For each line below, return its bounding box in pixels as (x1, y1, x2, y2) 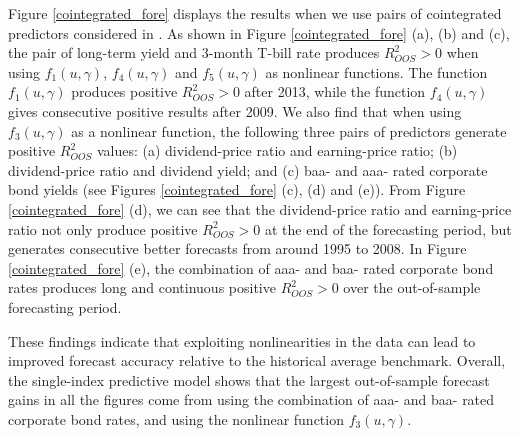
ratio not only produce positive (8, 218, 198, 239)
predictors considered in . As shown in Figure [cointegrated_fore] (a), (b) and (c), (8, 22, 510, 43)
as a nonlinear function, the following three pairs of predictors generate (71, 120, 507, 141)
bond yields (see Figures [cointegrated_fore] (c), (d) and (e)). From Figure (8, 179, 466, 200)
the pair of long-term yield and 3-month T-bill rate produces (8, 42, 380, 63)
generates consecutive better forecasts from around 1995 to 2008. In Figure (8, 238, 467, 259)
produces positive (71, 81, 178, 102)
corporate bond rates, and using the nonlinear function (8, 408, 344, 429)
